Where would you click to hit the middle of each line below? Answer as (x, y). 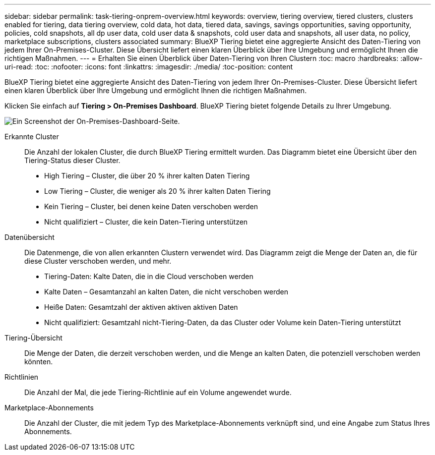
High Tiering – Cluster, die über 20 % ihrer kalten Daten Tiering (147, 176)
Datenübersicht (30, 237)
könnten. (39, 362)
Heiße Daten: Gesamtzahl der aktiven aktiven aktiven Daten (141, 307)
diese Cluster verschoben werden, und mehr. (98, 261)
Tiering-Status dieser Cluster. (72, 160)
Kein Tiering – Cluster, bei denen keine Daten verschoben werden (151, 206)
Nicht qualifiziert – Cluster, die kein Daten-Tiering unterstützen (146, 222)
